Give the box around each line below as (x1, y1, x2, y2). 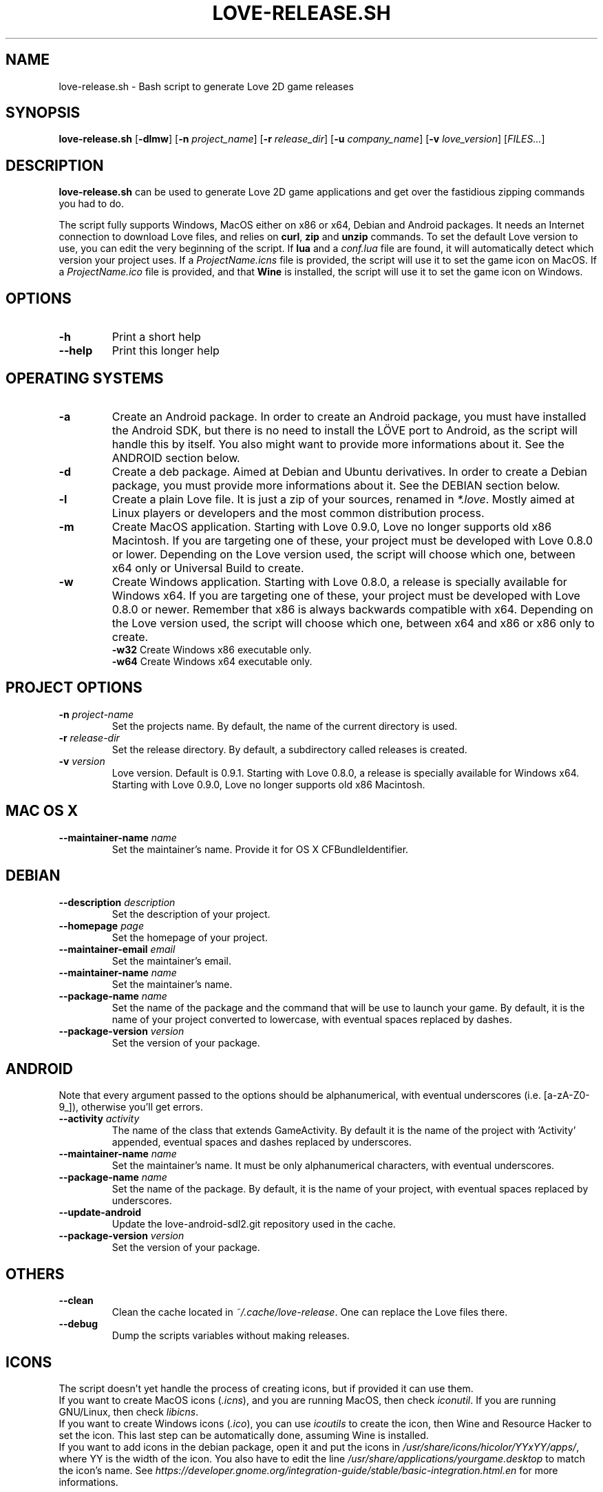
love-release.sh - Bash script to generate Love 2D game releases (59, 80, 354, 92)
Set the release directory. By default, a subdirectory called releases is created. (112, 743, 467, 755)
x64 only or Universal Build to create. (112, 560, 304, 575)
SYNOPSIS (6, 104, 81, 122)
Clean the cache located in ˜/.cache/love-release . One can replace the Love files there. (112, 1306, 508, 1318)
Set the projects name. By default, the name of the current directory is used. (112, 719, 458, 732)
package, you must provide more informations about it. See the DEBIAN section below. (112, 478, 560, 492)
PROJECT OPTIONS (6, 679, 142, 697)
